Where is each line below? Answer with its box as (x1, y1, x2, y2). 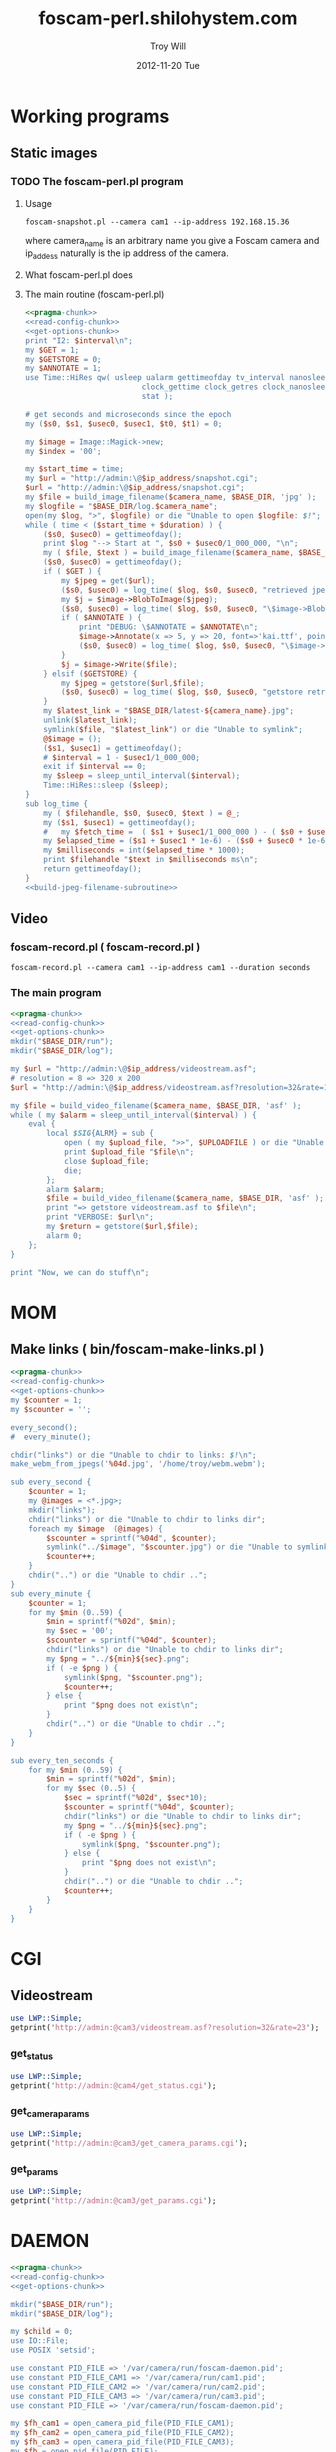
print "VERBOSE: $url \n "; (46, 1212, 155, 1222)
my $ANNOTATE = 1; (24, 363, 102, 374)
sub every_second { (10, 1477, 92, 1487)
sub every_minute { (10, 1588, 92, 1599)
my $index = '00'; (24, 446, 102, 456)
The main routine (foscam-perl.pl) (24, 288, 165, 301)
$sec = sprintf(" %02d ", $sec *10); (63, 1793, 208, 1803)
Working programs (10, 105, 170, 127)
